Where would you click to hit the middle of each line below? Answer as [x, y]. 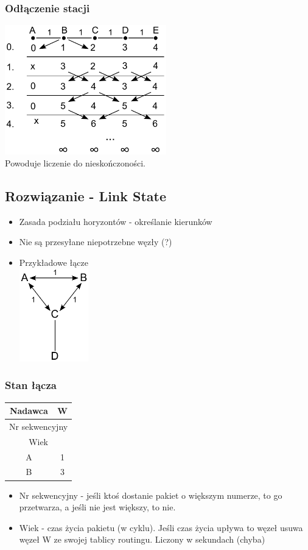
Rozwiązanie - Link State [86, 195]
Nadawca [29, 411]
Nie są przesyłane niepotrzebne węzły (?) [96, 242]
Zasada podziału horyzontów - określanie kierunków [116, 221]
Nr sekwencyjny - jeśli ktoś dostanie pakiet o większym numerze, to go [151, 495]
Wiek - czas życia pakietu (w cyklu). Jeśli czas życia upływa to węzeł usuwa [161, 527]
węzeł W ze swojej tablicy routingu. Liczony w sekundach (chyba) [142, 539]
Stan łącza [31, 385]
